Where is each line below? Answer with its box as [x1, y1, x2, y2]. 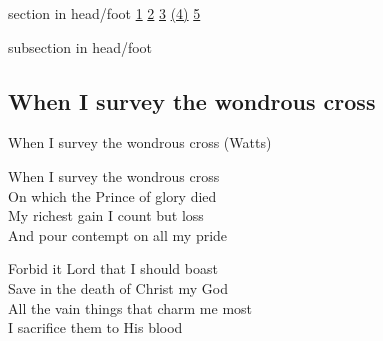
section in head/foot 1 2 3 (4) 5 [8, 3, 201, 23]
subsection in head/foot [8, 36, 153, 57]
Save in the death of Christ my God [8, 277, 228, 298]
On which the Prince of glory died [8, 185, 217, 206]
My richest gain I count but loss [8, 205, 204, 226]
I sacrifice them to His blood [8, 317, 183, 338]
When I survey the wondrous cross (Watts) [8, 132, 272, 153]
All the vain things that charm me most [8, 297, 253, 318]
